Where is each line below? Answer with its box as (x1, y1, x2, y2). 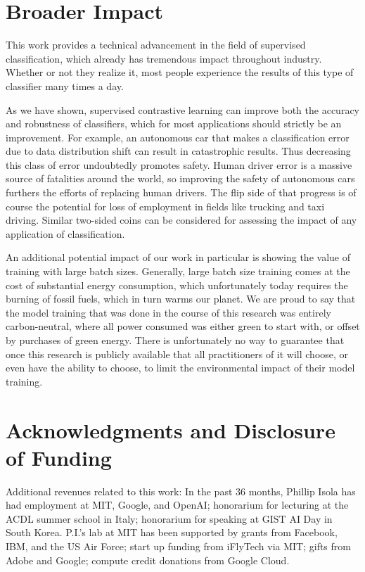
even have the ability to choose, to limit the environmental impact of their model (6, 360, 355, 375)
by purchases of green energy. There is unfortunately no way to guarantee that (6, 333, 345, 347)
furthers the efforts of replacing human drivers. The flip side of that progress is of (6, 185, 357, 200)
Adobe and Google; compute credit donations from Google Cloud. (6, 552, 290, 567)
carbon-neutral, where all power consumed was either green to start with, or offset (6, 319, 360, 333)
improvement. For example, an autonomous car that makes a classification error (6, 129, 350, 144)
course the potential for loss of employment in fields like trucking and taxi (6, 198, 325, 213)
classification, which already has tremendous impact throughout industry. (6, 51, 322, 65)
